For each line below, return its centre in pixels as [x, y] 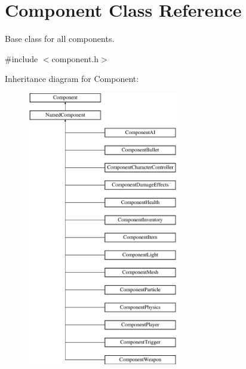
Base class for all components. [60, 39]
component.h [75, 58]
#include [21, 58]
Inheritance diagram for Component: [72, 79]
